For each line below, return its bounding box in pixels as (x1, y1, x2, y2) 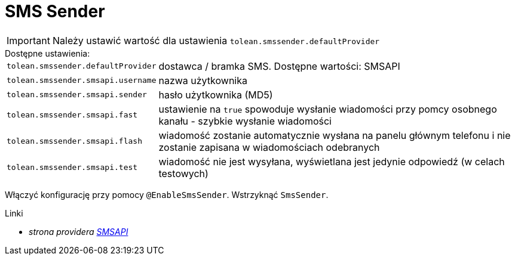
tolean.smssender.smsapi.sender (7, 90, 147, 100)
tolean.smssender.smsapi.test (7, 163, 138, 172)
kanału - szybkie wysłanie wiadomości (158, 114, 332, 127)
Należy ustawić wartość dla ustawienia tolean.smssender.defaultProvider (52, 34, 380, 47)
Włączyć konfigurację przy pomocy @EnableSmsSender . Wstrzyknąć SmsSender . (5, 189, 329, 200)
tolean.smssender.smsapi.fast (7, 110, 138, 120)
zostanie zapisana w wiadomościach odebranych (158, 141, 380, 153)
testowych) (158, 167, 209, 179)
